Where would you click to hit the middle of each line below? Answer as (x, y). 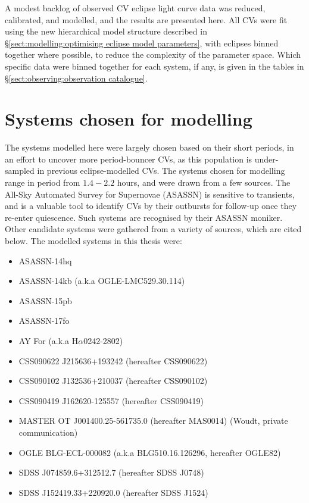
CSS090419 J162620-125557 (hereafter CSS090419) (111, 400)
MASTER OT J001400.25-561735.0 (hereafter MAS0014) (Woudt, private (153, 421)
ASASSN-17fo (44, 321)
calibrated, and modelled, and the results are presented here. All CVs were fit (146, 19)
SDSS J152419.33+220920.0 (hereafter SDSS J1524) (113, 492)
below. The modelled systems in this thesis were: (93, 241)
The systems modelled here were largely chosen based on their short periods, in (149, 147)
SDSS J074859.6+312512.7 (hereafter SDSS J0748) (111, 472)
